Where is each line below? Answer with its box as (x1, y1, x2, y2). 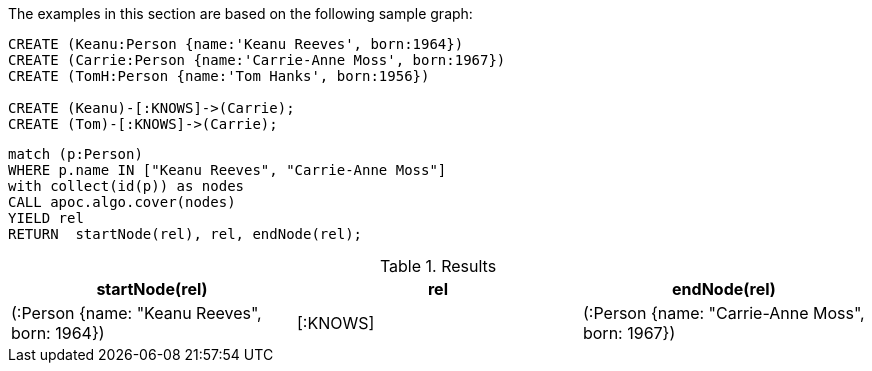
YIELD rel (8, 210, 84, 226)
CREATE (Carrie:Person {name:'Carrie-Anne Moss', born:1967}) (8, 52, 506, 68)
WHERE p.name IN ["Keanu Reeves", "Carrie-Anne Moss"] (8, 162, 447, 178)
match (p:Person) (8, 146, 143, 162)
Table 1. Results (379, 256, 497, 276)
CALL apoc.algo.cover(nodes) (8, 194, 236, 210)
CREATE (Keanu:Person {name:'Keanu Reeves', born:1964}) (8, 36, 464, 52)
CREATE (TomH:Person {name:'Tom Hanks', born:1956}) (8, 68, 430, 84)
